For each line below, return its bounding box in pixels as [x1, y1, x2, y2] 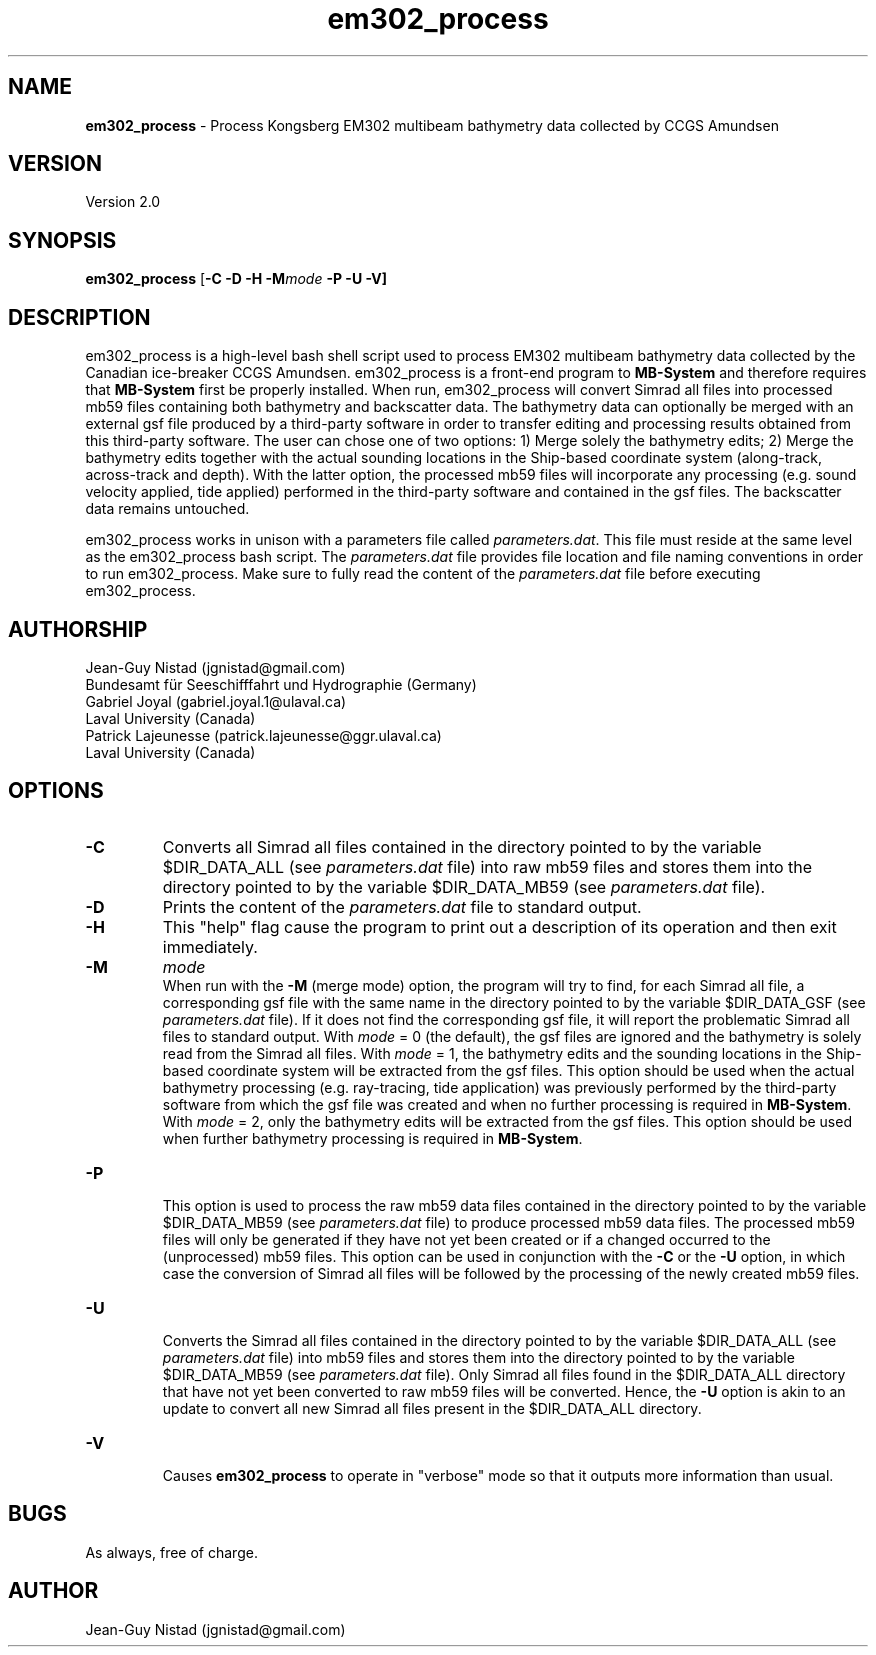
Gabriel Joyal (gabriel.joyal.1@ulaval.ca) [85, 692, 347, 710]
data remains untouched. [85, 500, 250, 518]
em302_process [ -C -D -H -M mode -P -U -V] [85, 270, 388, 288]
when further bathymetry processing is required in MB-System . [162, 1129, 583, 1147]
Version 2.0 [85, 193, 161, 211]
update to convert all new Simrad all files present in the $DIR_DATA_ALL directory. [162, 1399, 702, 1417]
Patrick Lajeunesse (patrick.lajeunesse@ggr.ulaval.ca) [85, 726, 442, 744]
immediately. [162, 936, 258, 957]
